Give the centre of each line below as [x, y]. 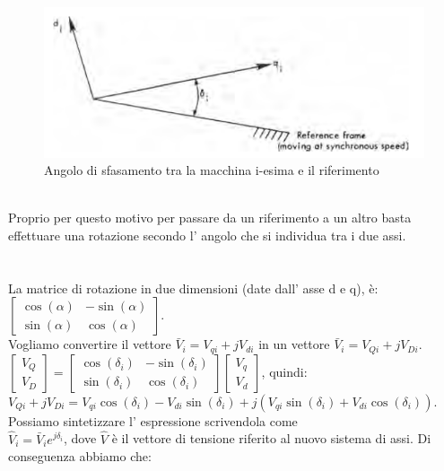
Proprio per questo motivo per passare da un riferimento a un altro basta [210, 218]
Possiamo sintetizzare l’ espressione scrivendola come [153, 420]
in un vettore [294, 344]
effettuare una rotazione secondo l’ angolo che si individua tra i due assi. [207, 235]
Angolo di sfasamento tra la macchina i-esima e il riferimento [212, 170]
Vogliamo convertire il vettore [90, 344]
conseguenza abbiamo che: [80, 456]
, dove [80, 438]
